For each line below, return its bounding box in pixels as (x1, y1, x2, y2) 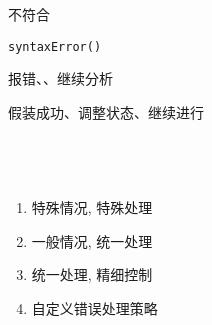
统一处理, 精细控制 (31, 264, 153, 285)
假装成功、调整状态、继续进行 (8, 101, 204, 122)
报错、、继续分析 (8, 68, 113, 89)
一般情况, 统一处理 (31, 230, 153, 251)
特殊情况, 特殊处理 (31, 197, 153, 218)
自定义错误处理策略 (31, 297, 158, 318)
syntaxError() (8, 39, 102, 54)
